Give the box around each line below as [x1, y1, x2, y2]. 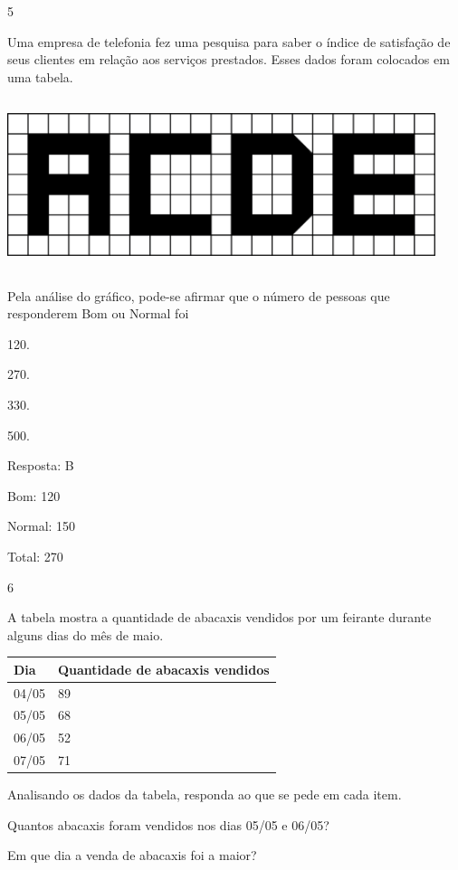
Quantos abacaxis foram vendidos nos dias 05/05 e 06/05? [7, 815, 329, 834]
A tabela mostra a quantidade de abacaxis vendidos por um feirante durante [7, 608, 432, 627]
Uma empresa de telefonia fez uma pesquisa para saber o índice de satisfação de [7, 32, 451, 51]
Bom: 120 [7, 486, 61, 505]
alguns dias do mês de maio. [7, 625, 164, 644]
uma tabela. [7, 67, 73, 86]
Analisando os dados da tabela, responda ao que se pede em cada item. [7, 785, 402, 804]
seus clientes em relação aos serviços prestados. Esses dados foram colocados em [7, 50, 450, 69]
